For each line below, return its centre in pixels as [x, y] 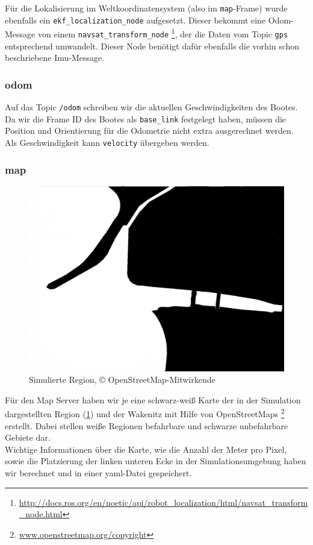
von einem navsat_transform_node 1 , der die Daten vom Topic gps [163, 33]
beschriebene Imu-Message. [55, 58]
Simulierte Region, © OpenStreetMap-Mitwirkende [122, 380]
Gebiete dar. [28, 437]
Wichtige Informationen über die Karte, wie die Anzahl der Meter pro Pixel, [146, 449]
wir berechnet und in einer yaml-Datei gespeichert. [98, 473]
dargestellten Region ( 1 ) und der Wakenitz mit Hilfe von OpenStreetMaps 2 [145, 413]
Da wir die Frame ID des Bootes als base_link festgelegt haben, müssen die [146, 118]
